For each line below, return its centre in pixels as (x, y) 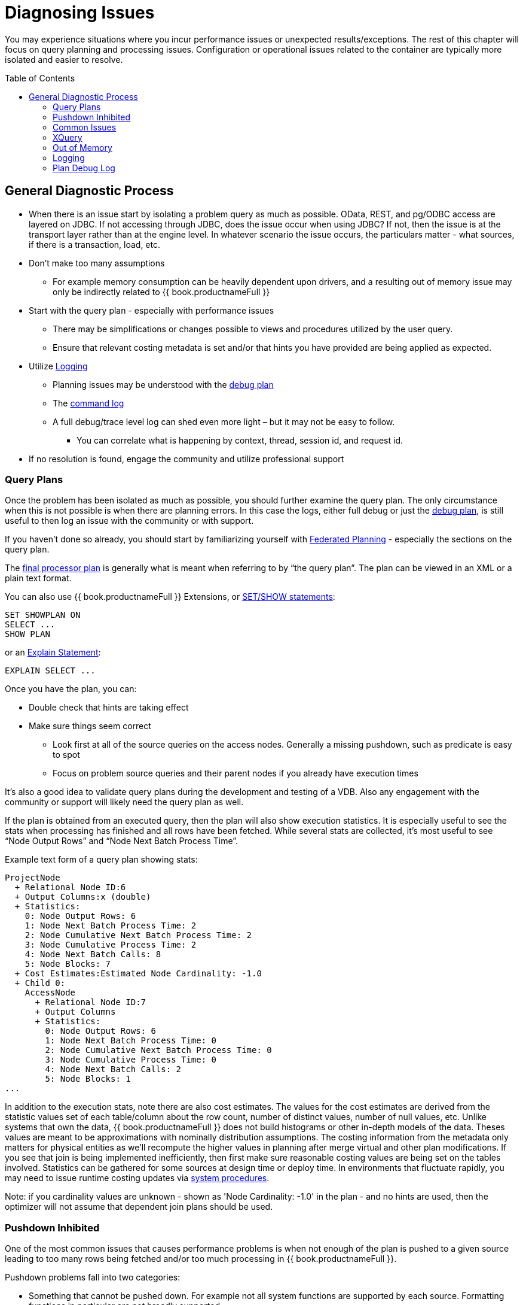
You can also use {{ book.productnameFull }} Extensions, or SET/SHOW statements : (170, 597)
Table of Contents (40, 78)
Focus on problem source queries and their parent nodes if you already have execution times (235, 773)
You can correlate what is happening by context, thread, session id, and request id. (240, 440)
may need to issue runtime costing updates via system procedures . (137, 1178)
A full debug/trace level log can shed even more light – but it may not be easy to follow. (224, 421)
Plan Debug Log (84, 168)
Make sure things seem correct (90, 726)
